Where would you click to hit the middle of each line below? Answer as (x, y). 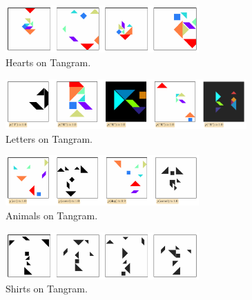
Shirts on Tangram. (47, 289)
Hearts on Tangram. (48, 62)
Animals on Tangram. (52, 215)
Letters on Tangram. (49, 138)
